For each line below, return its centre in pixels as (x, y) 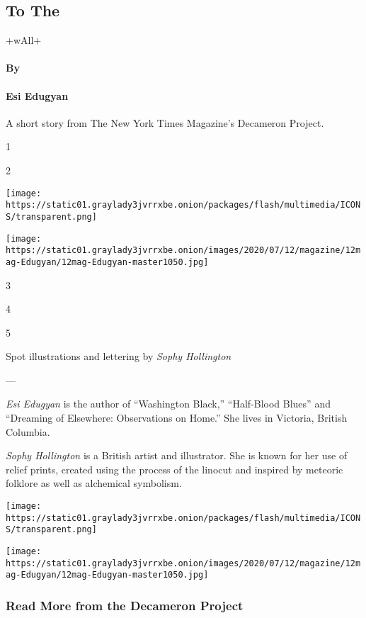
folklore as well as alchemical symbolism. (94, 483)
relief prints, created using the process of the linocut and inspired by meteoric (175, 469)
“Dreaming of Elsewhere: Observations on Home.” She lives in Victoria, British (177, 418)
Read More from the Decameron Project (125, 605)
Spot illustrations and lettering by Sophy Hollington (119, 356)
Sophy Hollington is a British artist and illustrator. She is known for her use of (177, 455)
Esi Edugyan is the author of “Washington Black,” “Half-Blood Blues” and (168, 404)
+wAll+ (24, 40)
